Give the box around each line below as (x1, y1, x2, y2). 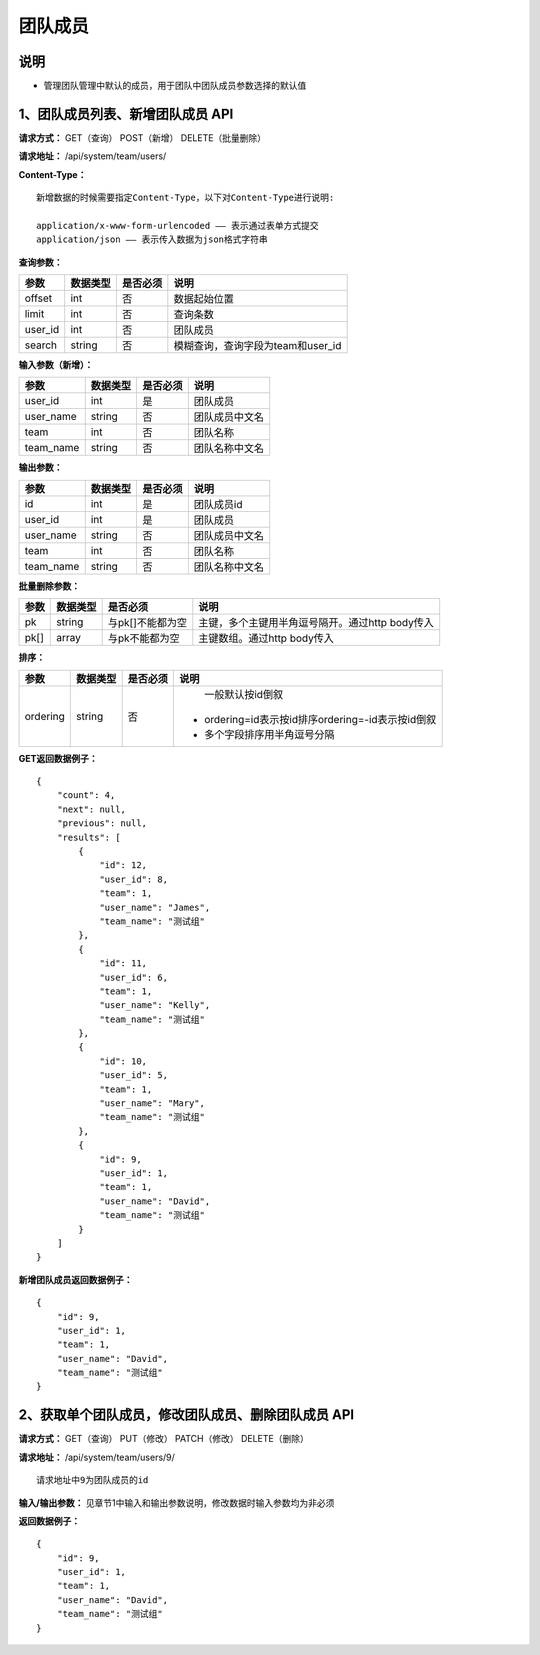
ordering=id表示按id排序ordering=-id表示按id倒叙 (203, 712, 437, 726)
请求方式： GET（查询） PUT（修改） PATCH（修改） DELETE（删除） (18, 1433, 309, 1445)
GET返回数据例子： (18, 752, 99, 764)
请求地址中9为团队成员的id (36, 1475, 149, 1486)
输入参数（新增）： (18, 359, 94, 371)
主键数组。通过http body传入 (198, 631, 334, 645)
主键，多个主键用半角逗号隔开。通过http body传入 (198, 616, 434, 630)
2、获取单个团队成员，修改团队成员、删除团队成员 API (18, 1406, 355, 1424)
